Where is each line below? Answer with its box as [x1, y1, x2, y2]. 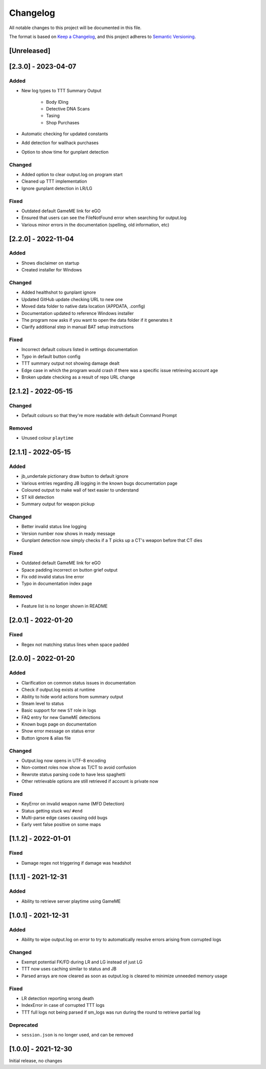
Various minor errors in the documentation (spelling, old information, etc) [21, 222, 169, 228]
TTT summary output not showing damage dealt [21, 360, 120, 366]
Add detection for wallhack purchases [21, 140, 99, 146]
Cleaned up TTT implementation [21, 178, 87, 185]
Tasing [46, 113, 60, 118]
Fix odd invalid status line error [21, 573, 84, 579]
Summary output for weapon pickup [21, 501, 95, 507]
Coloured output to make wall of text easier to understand [21, 487, 139, 493]
